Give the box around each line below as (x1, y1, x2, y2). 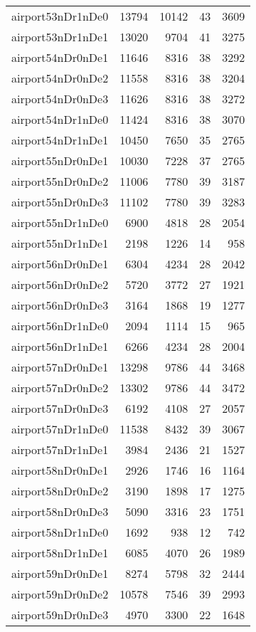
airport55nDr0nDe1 (11, 152, 109, 169)
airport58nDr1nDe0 (11, 524, 109, 540)
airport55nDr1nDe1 (11, 235, 109, 251)
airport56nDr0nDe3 (11, 297, 109, 313)
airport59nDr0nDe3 (11, 606, 109, 623)
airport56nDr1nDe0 (11, 317, 109, 334)
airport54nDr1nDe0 (11, 111, 109, 127)
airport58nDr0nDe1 (11, 462, 109, 478)
